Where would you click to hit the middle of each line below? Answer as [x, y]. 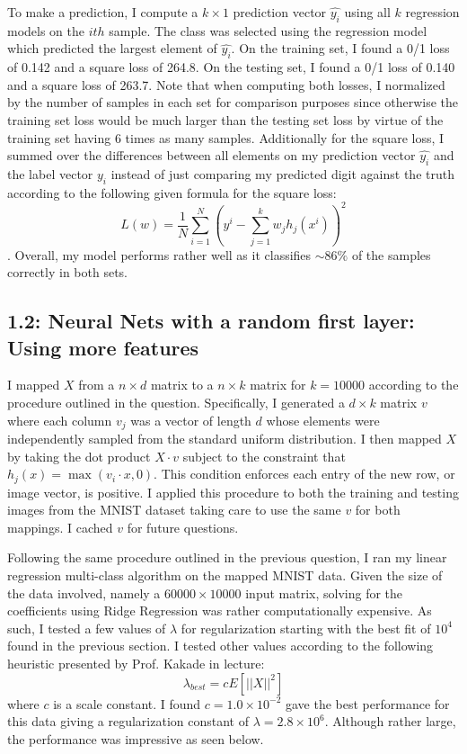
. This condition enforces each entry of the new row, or [304, 474]
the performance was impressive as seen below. [136, 738]
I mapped [34, 385]
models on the [46, 30]
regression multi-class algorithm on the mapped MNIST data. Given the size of [225, 575]
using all [367, 12]
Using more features [103, 347]
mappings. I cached [60, 527]
